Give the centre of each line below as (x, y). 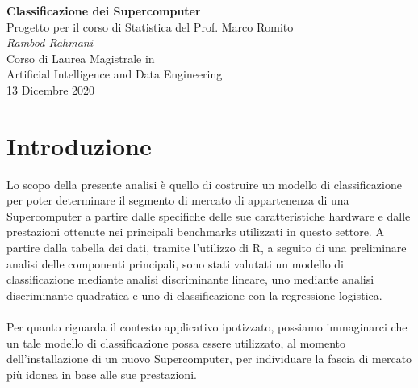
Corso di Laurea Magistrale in (81, 58)
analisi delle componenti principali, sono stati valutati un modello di (175, 263)
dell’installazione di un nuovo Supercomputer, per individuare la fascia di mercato (209, 358)
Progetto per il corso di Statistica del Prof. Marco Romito (150, 26)
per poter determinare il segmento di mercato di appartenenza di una (178, 200)
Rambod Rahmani (50, 42)
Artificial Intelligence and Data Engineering (115, 74)
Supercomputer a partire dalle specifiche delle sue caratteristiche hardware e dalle (209, 215)
